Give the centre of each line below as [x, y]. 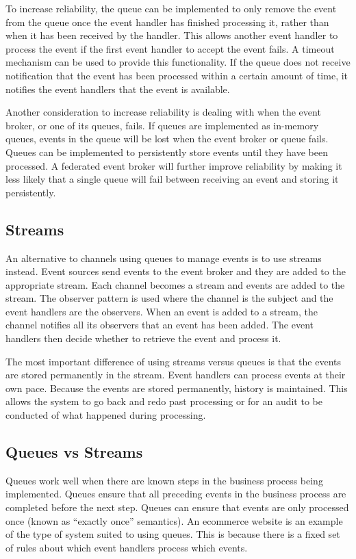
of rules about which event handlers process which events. [127, 547]
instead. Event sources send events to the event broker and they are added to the [176, 271]
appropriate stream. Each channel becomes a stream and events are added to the [175, 284]
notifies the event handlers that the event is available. [118, 89]
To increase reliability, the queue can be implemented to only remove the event [171, 8]
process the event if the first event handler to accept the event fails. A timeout [170, 48]
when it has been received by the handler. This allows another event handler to [172, 35]
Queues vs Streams [74, 452]
